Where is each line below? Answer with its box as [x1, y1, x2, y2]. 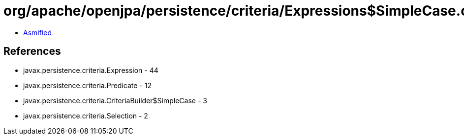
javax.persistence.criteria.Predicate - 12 [23, 81, 152, 90]
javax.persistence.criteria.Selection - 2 [23, 111, 148, 120]
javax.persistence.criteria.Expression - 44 [23, 66, 158, 74]
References [3, 45, 61, 58]
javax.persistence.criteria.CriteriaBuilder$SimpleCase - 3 [23, 96, 207, 105]
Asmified [23, 28, 52, 37]
